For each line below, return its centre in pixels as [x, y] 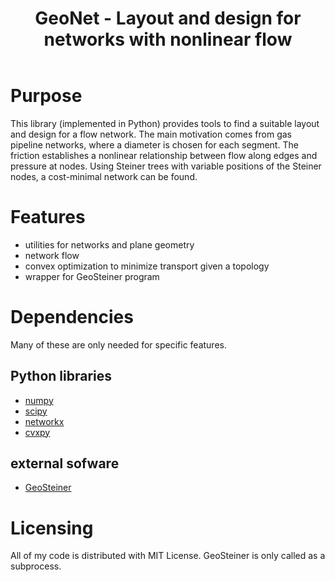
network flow [52, 255]
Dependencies [72, 317]
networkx [44, 421]
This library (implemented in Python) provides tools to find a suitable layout [165, 123]
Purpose [46, 96]
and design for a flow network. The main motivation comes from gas [151, 134]
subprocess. [36, 566]
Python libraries [61, 376]
